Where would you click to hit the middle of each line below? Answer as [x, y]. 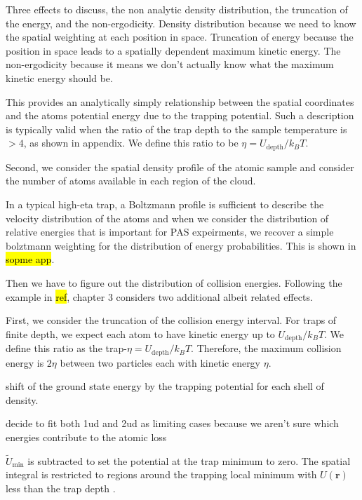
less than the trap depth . [61, 488]
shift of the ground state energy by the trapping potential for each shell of [165, 386]
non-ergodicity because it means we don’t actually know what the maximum [170, 64]
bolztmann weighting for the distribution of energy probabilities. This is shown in [181, 245]
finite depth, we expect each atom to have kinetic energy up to [140, 333]
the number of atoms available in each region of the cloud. [131, 181]
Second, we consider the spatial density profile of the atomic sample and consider [180, 167]
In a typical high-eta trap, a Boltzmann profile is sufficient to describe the [165, 204]
